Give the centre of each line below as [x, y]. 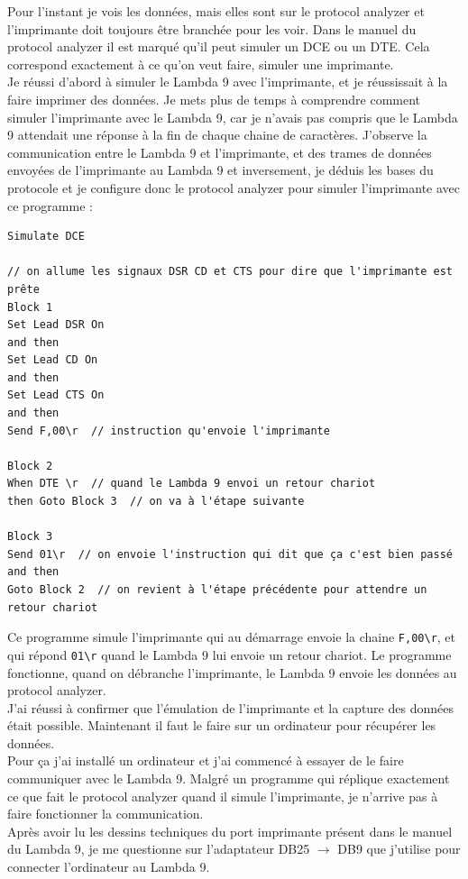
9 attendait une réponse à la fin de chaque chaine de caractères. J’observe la [217, 135]
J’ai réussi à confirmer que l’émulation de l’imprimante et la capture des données [230, 707]
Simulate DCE [46, 237]
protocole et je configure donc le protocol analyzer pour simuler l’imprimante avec [234, 187]
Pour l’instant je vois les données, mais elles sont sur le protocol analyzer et [216, 11]
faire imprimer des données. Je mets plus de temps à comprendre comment [214, 99]
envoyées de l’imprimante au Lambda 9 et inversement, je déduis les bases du [220, 170]
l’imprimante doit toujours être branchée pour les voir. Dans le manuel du [212, 28]
